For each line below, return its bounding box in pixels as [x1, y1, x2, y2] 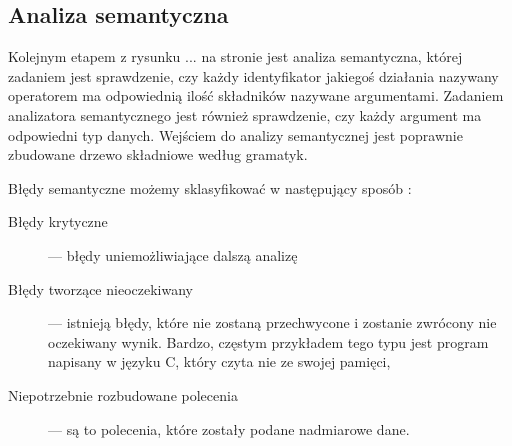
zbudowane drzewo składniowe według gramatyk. [8, 144, 308, 165]
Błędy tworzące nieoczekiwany [8, 278, 193, 299]
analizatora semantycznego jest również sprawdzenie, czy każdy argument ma [8, 104, 482, 125]
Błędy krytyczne [8, 211, 108, 232]
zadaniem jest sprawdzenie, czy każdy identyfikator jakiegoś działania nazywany [8, 65, 499, 86]
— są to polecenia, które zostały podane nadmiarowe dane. [48, 418, 410, 439]
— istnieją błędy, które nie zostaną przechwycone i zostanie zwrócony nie [48, 312, 497, 333]
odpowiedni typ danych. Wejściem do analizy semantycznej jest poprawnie [8, 124, 463, 145]
